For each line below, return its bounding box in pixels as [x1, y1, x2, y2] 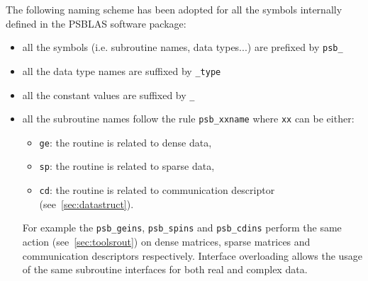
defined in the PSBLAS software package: [6, 16, 186, 30]
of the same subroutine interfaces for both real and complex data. [22, 262, 308, 277]
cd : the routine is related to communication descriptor [39, 183, 275, 197]
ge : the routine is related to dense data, [39, 134, 212, 149]
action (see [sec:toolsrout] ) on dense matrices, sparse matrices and [22, 234, 311, 249]
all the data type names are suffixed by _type [22, 63, 221, 78]
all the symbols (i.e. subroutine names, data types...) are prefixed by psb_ [22, 40, 343, 55]
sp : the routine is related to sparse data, [39, 159, 215, 173]
